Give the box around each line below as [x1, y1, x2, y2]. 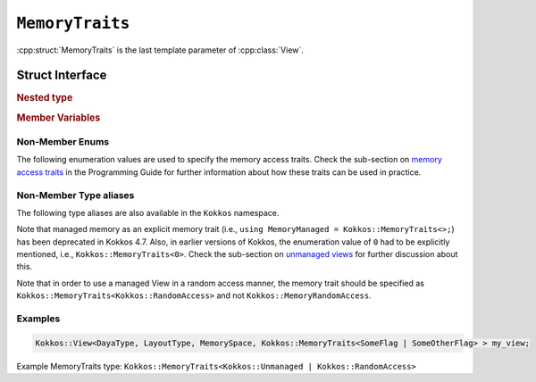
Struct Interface [16, 68, 107, 83]
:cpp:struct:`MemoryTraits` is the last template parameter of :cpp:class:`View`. [16, 45, 304, 55]
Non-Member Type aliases [16, 188, 135, 201]
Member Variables [16, 112, 101, 124]
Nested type [16, 92, 73, 104]
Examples [16, 312, 61, 325]
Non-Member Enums [16, 135, 110, 147]
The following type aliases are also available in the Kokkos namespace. [16, 207, 280, 218]
